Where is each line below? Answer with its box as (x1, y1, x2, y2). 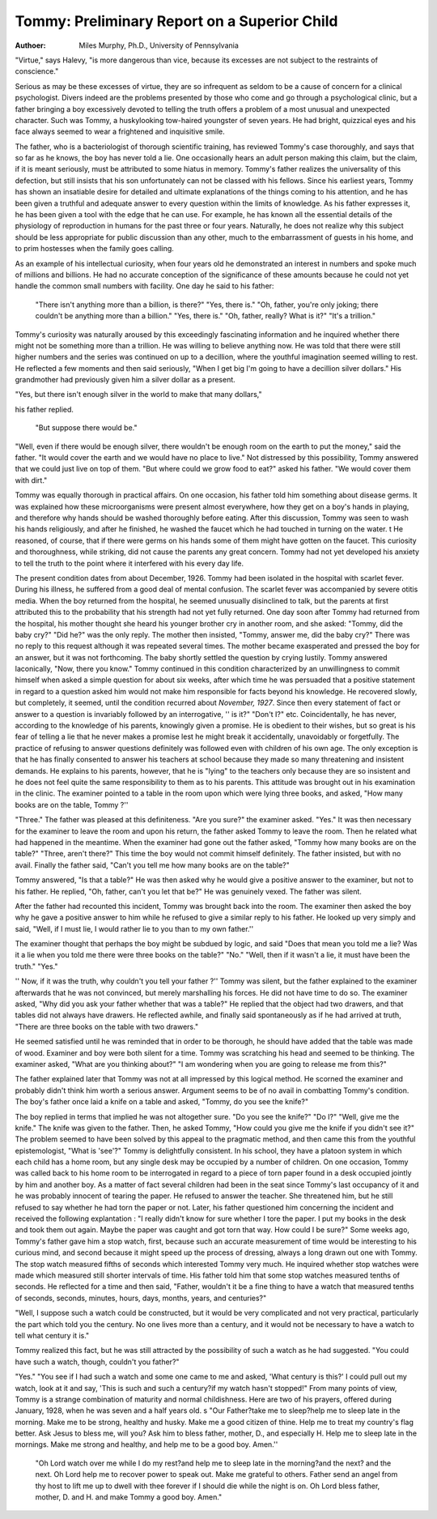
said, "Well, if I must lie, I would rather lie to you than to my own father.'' (15, 924, 254, 933)
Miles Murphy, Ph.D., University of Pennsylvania (78, 41, 239, 50)
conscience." (15, 66, 59, 76)
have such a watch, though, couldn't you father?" (15, 1357, 180, 1367)
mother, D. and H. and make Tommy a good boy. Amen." (35, 1492, 223, 1502)
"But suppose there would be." (35, 423, 138, 433)
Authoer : (15, 41, 46, 50)
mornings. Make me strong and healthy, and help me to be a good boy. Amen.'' (15, 1440, 278, 1449)
